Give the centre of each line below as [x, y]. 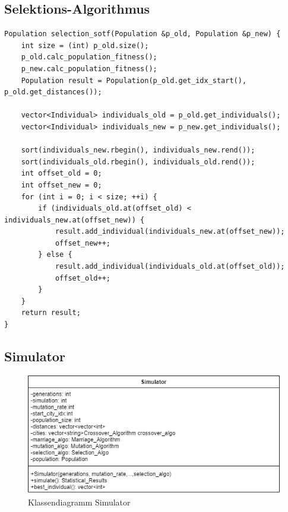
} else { [55, 255]
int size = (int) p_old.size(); [85, 45]
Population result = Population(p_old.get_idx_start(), [134, 80]
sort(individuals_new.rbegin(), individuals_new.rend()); [138, 150]
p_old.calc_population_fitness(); [89, 57]
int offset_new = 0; [61, 185]
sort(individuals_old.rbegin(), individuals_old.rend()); [138, 162]
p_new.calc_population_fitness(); [89, 69]
